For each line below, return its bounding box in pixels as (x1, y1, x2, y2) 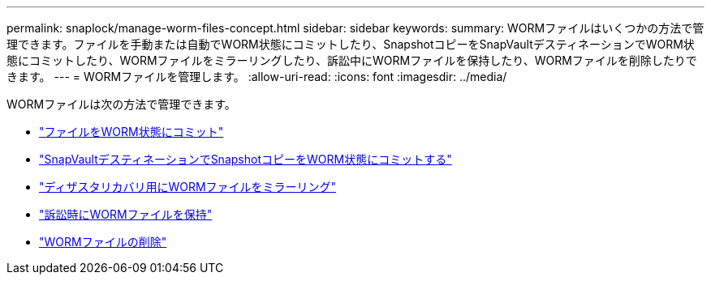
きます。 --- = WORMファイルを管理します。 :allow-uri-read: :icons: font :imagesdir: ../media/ (6, 70, 507, 83)
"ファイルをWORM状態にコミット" (39, 125, 224, 138)
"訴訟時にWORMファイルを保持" (39, 207, 213, 221)
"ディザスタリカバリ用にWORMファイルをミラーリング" (39, 180, 337, 194)
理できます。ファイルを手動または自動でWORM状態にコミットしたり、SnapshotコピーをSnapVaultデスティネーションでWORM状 (6, 37, 695, 51)
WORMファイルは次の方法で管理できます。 (6, 97, 236, 111)
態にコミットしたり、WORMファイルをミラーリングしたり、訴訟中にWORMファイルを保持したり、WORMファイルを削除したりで (6, 53, 697, 67)
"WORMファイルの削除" (39, 235, 167, 249)
